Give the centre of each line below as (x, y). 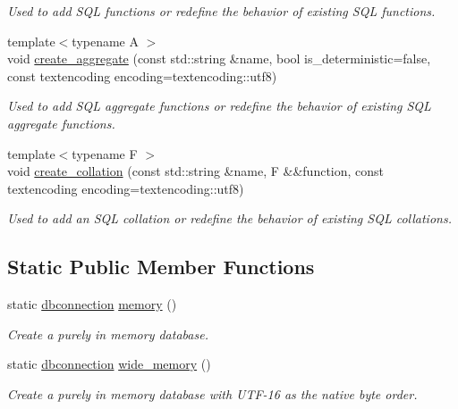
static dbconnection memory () (92, 304)
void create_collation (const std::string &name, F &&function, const (196, 171)
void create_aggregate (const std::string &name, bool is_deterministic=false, (219, 58)
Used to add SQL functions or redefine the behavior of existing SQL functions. (221, 11)
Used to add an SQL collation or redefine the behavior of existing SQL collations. (229, 218)
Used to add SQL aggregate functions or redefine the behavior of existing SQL (219, 106)
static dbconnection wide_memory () (109, 364)
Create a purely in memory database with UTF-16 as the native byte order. (212, 393)
